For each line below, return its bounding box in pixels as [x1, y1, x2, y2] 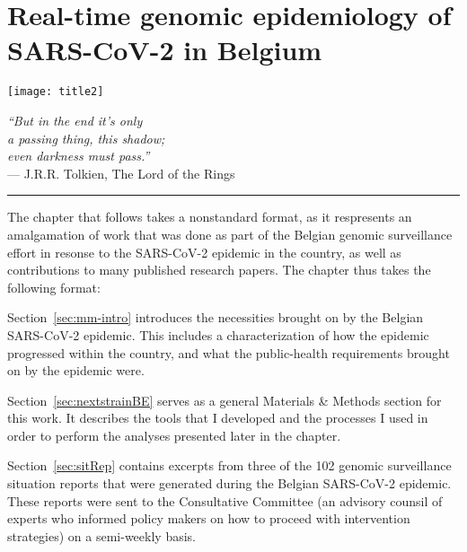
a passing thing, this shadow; [7, 128, 165, 147]
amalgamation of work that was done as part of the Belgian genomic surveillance [7, 224, 453, 243]
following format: [7, 277, 101, 296]
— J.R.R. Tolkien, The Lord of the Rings [7, 163, 235, 182]
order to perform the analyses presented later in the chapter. [7, 425, 341, 444]
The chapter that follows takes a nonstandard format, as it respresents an [7, 207, 412, 226]
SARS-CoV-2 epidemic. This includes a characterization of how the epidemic [7, 325, 429, 344]
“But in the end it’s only [7, 110, 143, 129]
